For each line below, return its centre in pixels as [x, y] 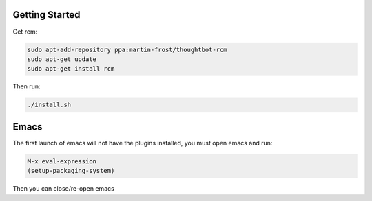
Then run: [27, 86]
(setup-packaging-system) [71, 171]
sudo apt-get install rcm [71, 69]
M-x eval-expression [62, 161]
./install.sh [49, 105]
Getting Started [46, 15]
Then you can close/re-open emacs [64, 189]
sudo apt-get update [62, 59]
